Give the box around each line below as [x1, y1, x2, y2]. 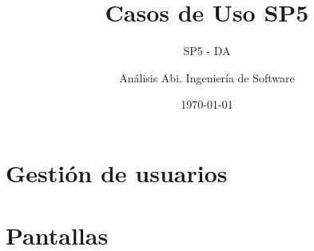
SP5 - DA [183, 42, 231, 59]
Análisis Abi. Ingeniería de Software [119, 69, 295, 86]
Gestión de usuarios [6, 156, 228, 189]
